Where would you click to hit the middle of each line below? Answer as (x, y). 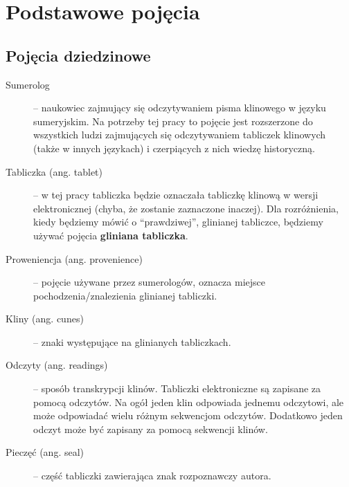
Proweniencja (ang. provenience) (74, 258)
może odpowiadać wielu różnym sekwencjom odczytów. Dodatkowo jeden (188, 415)
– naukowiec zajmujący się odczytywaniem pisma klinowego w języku (180, 108)
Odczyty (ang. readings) (57, 365)
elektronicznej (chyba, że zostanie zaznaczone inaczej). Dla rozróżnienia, (186, 208)
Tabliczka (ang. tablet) (54, 171)
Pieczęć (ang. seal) (45, 452)
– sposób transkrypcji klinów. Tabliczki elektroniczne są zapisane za (177, 388)
